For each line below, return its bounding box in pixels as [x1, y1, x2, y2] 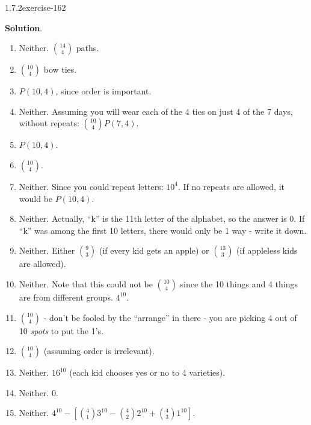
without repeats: [19, 117, 79, 129]
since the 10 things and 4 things [180, 277, 298, 290]
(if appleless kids [236, 244, 298, 257]
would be [19, 192, 53, 204]
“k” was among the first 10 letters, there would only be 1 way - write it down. [19, 224, 307, 236]
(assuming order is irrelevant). [43, 344, 155, 357]
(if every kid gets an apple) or [99, 244, 209, 257]
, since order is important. [55, 85, 152, 97]
